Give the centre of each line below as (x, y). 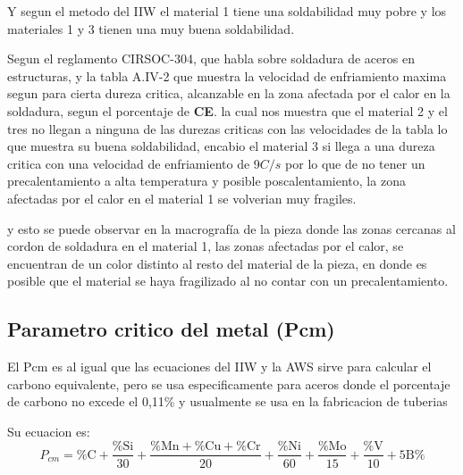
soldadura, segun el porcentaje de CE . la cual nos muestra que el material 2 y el (227, 110)
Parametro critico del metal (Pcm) (171, 329)
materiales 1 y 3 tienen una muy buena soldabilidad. (151, 28)
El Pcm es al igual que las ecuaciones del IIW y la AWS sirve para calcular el (219, 367)
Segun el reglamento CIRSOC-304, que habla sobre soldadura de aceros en (211, 58)
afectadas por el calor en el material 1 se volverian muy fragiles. (182, 198)
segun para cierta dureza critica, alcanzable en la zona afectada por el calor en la (229, 93)
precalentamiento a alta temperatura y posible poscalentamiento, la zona (206, 181)
